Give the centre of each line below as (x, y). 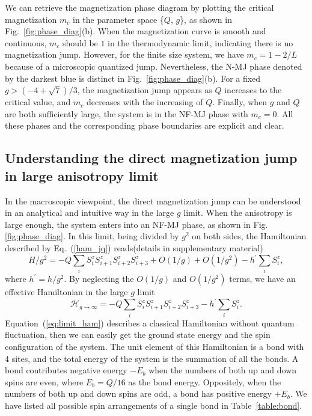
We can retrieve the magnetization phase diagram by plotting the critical (139, 7)
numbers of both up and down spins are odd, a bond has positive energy (138, 393)
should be (80, 42)
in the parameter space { (118, 19)
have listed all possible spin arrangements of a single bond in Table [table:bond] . (154, 405)
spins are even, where (44, 381)
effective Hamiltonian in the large (66, 292)
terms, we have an (262, 279)
